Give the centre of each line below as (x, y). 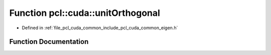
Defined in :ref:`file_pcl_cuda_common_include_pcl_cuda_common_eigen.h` (100, 28)
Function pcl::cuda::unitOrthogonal (85, 13)
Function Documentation (49, 42)
